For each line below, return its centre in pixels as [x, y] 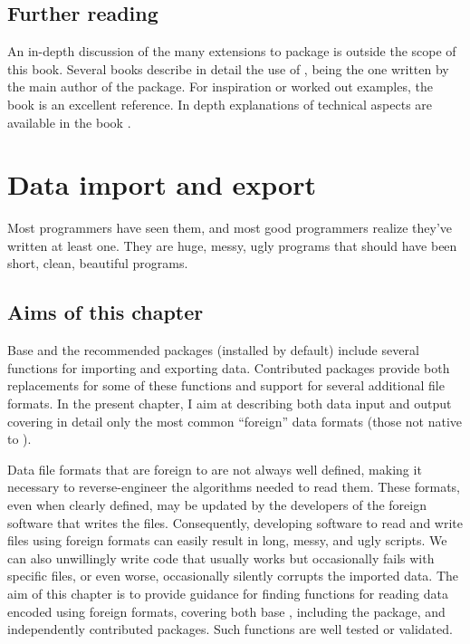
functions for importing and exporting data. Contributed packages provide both [229, 367]
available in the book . [69, 122]
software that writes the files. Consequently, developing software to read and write [235, 522]
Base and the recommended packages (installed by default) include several [213, 350]
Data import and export [162, 184]
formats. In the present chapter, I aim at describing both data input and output [230, 404]
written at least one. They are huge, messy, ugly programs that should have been [232, 245]
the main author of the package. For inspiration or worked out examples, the [220, 87]
